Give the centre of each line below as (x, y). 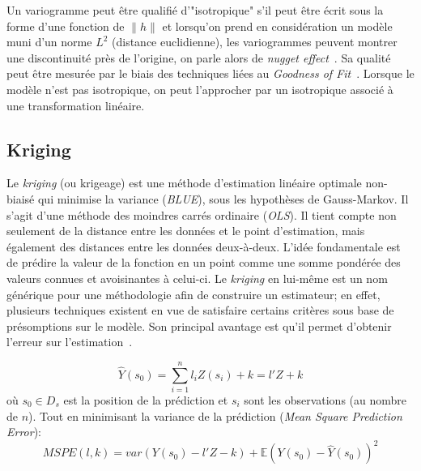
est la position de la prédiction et (146, 400)
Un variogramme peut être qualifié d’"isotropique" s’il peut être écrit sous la (195, 10)
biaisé (21, 198)
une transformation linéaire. (76, 105)
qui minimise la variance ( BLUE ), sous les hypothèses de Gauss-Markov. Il (223, 198)
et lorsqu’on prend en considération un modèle (277, 26)
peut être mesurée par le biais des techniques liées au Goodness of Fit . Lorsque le (210, 73)
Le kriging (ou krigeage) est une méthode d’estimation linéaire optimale (184, 183)
